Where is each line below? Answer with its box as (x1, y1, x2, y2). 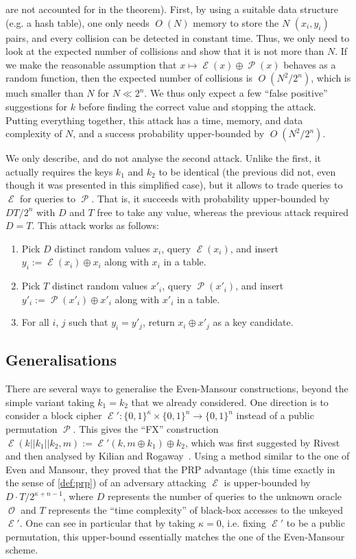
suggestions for (5, 99, 68, 113)
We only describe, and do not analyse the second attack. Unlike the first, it (5, 151, 322, 165)
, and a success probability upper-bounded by (73, 126, 265, 141)
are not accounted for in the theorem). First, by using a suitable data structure (5, 2, 338, 16)
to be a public (286, 516, 345, 530)
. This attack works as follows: (32, 218, 159, 233)
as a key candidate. (213, 315, 294, 329)
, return (142, 315, 175, 329)
